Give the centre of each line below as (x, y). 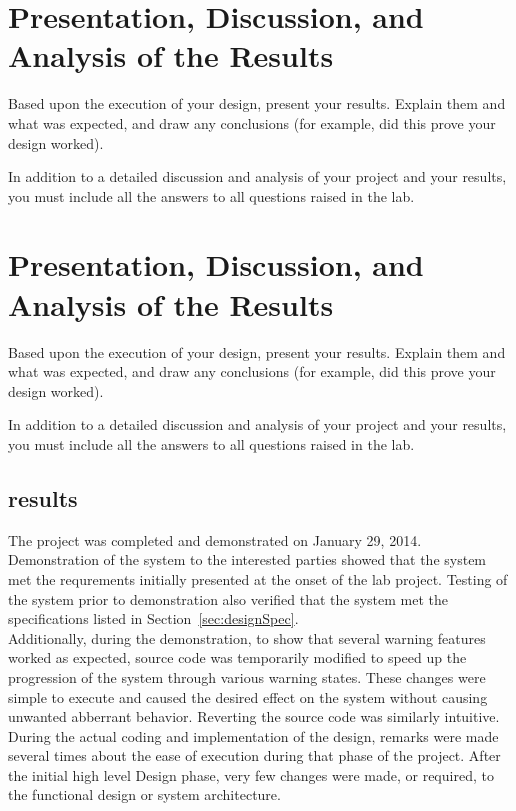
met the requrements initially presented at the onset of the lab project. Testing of (258, 578)
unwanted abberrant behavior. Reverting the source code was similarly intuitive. (254, 716)
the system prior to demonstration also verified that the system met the (228, 598)
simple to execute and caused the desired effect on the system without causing (248, 696)
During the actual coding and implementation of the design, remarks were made (253, 735)
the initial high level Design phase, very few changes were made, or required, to (251, 774)
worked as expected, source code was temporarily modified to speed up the (237, 657)
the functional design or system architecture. (144, 794)
